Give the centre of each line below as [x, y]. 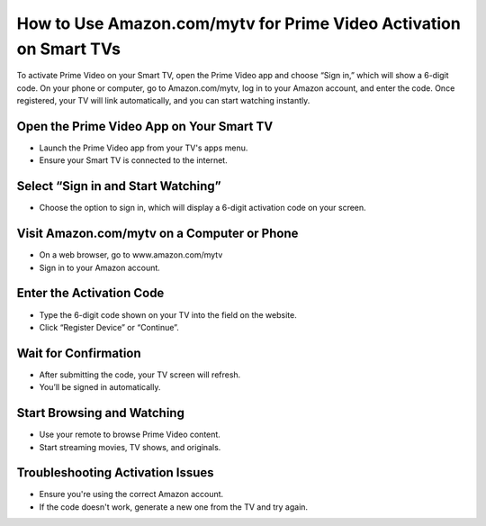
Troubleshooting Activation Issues [116, 473]
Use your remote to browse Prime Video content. [130, 435]
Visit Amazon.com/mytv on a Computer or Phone [157, 234]
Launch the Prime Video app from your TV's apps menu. [144, 148]
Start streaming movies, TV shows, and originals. [130, 447]
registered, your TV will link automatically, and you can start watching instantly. [163, 101]
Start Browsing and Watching [100, 413]
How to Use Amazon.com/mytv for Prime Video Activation [238, 23]
